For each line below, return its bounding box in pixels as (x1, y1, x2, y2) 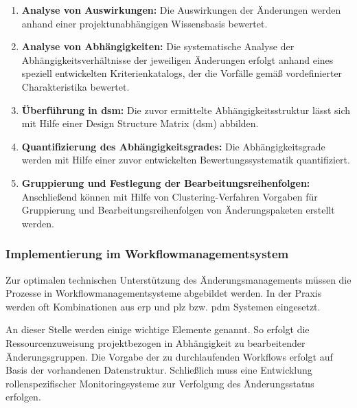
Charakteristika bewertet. (21, 79, 130, 93)
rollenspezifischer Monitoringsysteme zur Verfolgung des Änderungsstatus (5, 376, 314, 390)
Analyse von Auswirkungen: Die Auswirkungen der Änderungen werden (21, 3, 341, 16)
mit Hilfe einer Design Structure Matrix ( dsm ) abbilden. (21, 116, 259, 131)
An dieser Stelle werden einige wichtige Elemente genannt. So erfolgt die (5, 322, 310, 337)
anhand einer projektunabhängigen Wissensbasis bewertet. (21, 16, 268, 30)
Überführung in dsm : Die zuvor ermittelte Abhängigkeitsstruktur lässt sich (21, 102, 351, 117)
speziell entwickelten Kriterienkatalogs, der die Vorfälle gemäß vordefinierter (21, 66, 343, 80)
